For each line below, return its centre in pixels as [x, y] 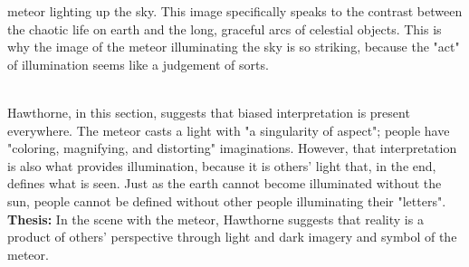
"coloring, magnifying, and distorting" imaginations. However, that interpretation [232, 148]
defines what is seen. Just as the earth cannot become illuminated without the [225, 183]
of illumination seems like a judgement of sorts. [138, 64]
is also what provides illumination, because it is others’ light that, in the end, [222, 165]
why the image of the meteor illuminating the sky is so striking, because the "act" [234, 47]
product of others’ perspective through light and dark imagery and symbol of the [232, 237]
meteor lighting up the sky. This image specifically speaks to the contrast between [235, 11]
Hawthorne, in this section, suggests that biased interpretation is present [209, 112]
